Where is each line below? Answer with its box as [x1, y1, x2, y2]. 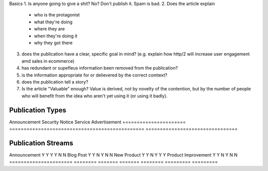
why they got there [34, 40, 73, 46]
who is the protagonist [34, 12, 80, 18]
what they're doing [34, 19, 73, 25]
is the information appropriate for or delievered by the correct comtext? [21, 72, 168, 78]
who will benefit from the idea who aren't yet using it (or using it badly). [21, 92, 168, 99]
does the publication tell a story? [21, 79, 89, 85]
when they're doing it [34, 33, 78, 39]
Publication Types [9, 106, 67, 114]
